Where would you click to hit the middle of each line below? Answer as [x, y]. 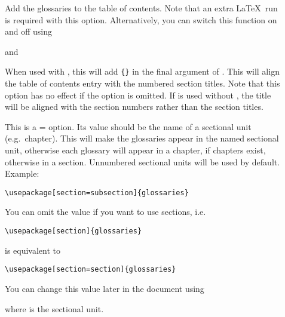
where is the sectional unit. [54, 308]
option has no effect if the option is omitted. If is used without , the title [138, 95]
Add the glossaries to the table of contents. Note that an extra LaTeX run [141, 8]
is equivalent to [33, 250]
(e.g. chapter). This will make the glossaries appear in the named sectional [142, 138]
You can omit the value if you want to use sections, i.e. [105, 212]
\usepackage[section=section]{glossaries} [91, 270]
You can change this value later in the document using [105, 288]
